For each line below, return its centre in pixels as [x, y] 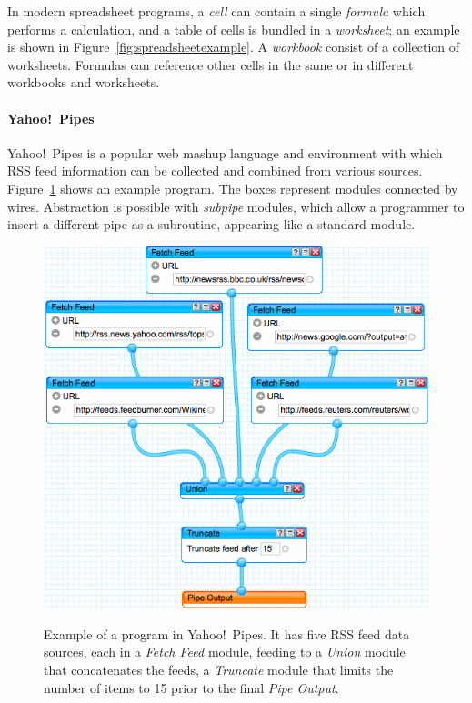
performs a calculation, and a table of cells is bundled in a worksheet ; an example [234, 29]
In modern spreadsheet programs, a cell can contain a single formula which [216, 11]
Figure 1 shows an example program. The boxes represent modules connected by [233, 188]
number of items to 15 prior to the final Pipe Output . [191, 687]
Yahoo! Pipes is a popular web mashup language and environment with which [225, 152]
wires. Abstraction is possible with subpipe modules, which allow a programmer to [236, 206]
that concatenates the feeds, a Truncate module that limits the [219, 670]
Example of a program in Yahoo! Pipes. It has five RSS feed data [227, 633]
